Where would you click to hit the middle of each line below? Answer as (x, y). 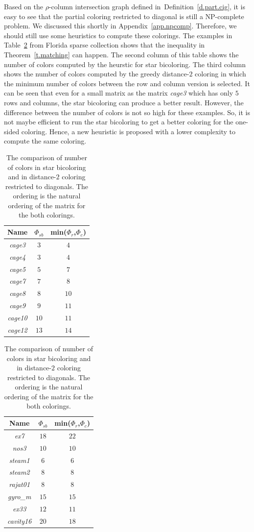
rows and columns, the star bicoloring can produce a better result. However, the (124, 102)
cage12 (17, 329)
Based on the (23, 6)
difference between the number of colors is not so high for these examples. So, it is (127, 112)
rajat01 (20, 484)
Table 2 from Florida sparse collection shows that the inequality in (104, 45)
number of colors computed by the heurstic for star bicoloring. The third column (125, 64)
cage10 (17, 317)
